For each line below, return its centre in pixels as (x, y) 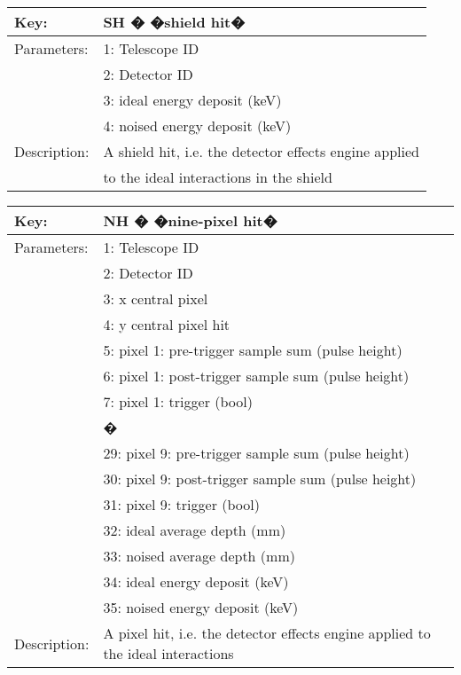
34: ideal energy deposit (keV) (196, 581)
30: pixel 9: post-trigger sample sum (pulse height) (260, 479)
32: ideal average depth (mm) (195, 530)
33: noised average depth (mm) (199, 556)
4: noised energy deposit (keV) (197, 126)
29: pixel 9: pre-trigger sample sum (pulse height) (256, 453)
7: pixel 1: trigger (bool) (178, 401)
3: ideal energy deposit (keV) (192, 100)
